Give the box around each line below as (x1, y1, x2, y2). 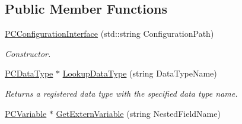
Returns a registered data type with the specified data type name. (5, 87, 238, 99)
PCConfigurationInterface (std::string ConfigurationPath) (5, 27, 214, 40)
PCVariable (5, 107, 47, 119)
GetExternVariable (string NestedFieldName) (56, 107, 221, 119)
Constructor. (5, 47, 51, 59)
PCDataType (5, 67, 53, 80)
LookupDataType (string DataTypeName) (62, 67, 217, 80)
